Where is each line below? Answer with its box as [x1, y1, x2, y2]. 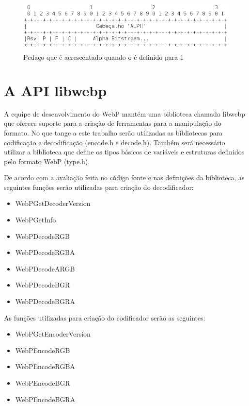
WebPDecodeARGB [15, 263, 75, 273]
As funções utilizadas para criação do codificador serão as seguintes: [4, 312, 205, 322]
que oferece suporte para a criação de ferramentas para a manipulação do [4, 118, 221, 128]
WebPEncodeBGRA [15, 394, 76, 404]
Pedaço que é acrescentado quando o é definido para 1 [23, 52, 184, 62]
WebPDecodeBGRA [15, 296, 75, 306]
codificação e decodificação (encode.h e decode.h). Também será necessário [4, 137, 225, 147]
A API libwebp [4, 80, 107, 100]
